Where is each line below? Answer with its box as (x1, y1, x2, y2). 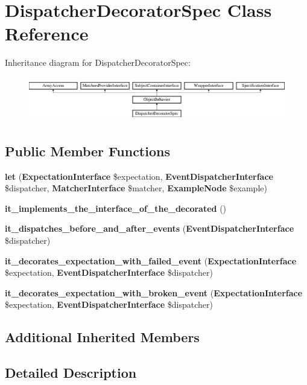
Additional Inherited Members (5, 328, 200, 346)
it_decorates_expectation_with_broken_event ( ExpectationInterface (5, 286, 303, 299)
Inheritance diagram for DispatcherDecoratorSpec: (5, 56, 191, 69)
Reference (5, 21, 89, 46)
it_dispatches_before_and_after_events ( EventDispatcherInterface (5, 222, 294, 235)
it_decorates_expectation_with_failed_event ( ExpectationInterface (5, 254, 297, 267)
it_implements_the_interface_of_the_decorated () (5, 202, 227, 214)
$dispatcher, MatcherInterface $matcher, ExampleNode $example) (5, 182, 267, 194)
